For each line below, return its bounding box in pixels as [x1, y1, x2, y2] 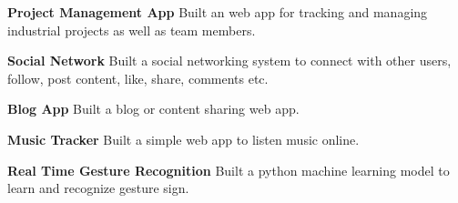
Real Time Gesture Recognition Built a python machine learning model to [7, 160, 450, 179]
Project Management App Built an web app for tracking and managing [7, 3, 428, 21]
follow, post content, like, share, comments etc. [7, 68, 269, 87]
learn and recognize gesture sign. [7, 178, 189, 198]
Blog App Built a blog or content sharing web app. [7, 99, 300, 118]
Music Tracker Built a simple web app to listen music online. [7, 129, 360, 148]
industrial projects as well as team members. [7, 20, 256, 39]
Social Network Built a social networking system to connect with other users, [7, 51, 452, 70]
